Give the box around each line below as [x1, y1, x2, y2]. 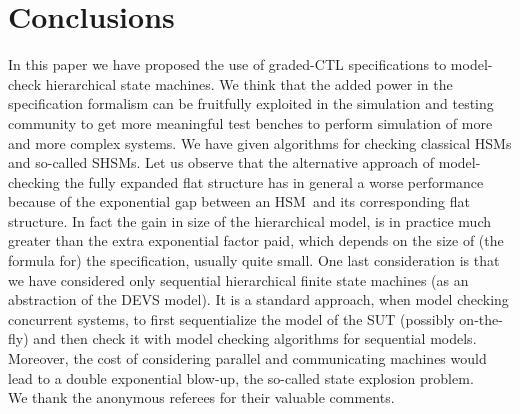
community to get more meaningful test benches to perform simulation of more [8, 112, 493, 133]
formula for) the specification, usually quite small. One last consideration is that [8, 250, 500, 271]
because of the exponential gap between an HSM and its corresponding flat [8, 191, 470, 212]
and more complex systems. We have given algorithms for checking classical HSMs [8, 132, 512, 153]
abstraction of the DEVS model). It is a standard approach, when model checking [8, 289, 509, 310]
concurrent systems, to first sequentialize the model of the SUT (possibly [8, 308, 455, 329]
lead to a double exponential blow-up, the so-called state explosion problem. [8, 367, 474, 388]
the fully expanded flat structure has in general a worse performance [64, 171, 484, 192]
